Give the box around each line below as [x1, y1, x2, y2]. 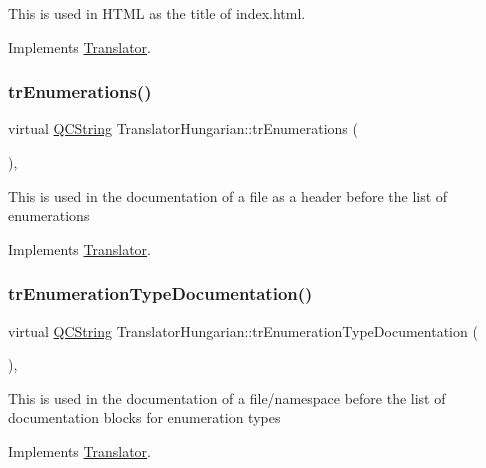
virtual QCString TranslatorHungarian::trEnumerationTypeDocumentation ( [8, 320, 478, 341]
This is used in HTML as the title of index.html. [8, 3, 306, 23]
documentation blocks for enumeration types [8, 407, 281, 428]
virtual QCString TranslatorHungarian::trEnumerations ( [8, 118, 358, 139]
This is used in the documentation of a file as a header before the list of [8, 185, 448, 206]
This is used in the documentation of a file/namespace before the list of [8, 387, 446, 408]
